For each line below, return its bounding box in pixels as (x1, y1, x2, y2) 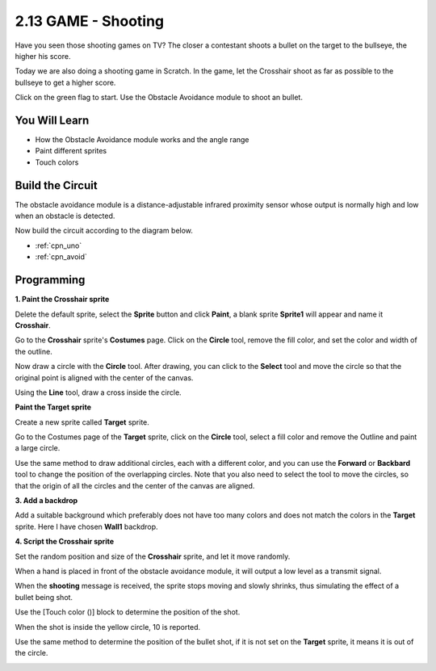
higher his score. (15, 51, 71, 61)
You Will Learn (15, 113, 90, 127)
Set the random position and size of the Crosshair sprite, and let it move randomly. (15, 551, 291, 561)
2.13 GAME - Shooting (15, 12, 165, 30)
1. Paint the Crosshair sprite (15, 295, 110, 304)
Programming (15, 273, 86, 287)
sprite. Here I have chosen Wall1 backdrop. (15, 522, 158, 531)
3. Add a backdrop (15, 496, 78, 505)
